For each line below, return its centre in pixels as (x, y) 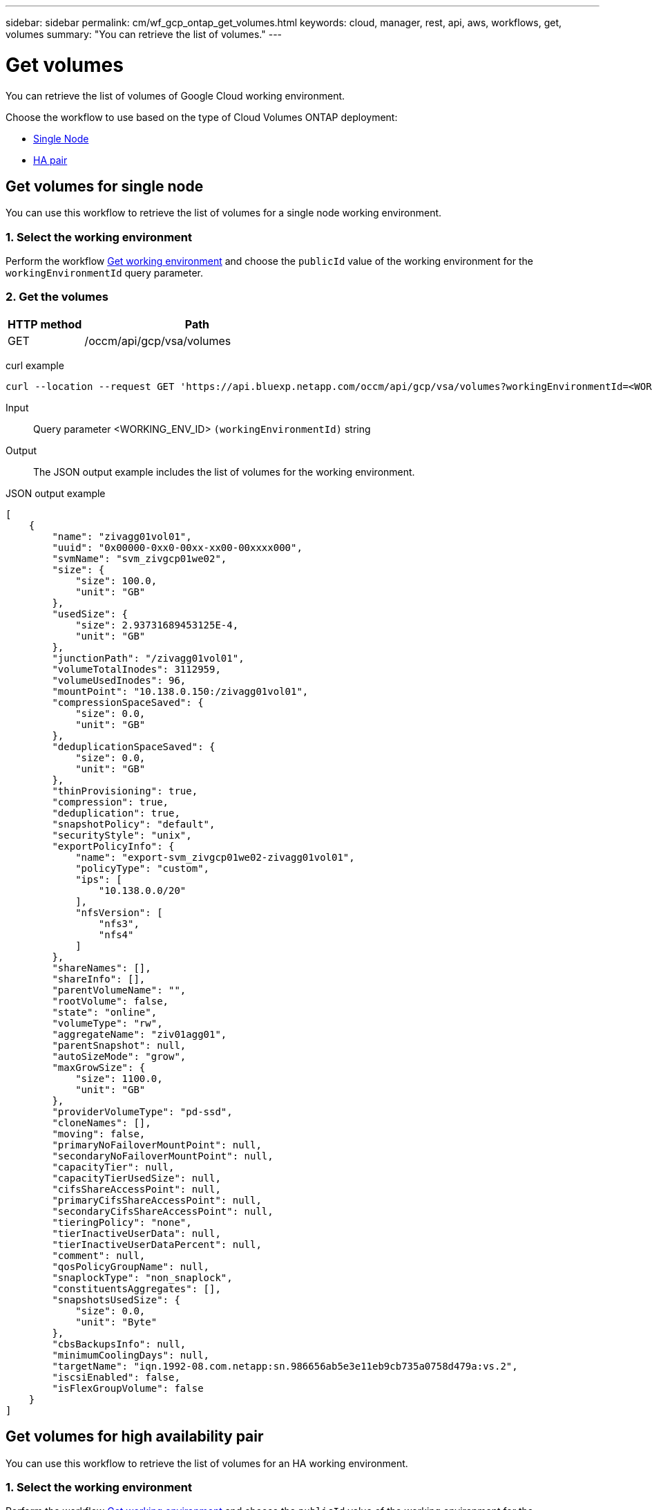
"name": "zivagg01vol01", (122, 536)
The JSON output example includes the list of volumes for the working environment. (224, 472)
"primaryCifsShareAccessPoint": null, (157, 1200)
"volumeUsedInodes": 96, (119, 680)
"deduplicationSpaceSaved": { (134, 746)
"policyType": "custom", (143, 868)
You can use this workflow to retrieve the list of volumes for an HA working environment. (207, 1463)
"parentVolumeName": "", (119, 990)
